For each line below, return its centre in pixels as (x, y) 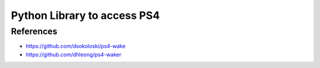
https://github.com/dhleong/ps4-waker (73, 54)
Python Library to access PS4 (85, 15)
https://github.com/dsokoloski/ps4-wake (76, 46)
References (34, 31)
